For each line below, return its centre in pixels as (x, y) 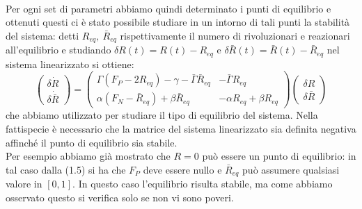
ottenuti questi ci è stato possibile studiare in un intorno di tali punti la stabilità (178, 22)
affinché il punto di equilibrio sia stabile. (92, 142)
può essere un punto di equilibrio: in (279, 156)
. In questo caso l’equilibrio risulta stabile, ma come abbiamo (203, 184)
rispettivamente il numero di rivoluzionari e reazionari (235, 35)
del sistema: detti (42, 35)
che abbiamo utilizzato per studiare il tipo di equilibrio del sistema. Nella (162, 115)
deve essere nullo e (182, 169)
